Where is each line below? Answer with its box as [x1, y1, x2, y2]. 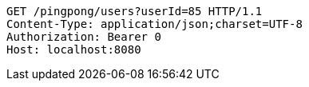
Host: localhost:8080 [6, 43, 141, 56]
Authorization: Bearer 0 [6, 30, 161, 43]
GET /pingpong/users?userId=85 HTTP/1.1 [6, 5, 263, 18]
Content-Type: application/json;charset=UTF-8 [6, 18, 303, 30]
